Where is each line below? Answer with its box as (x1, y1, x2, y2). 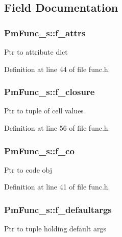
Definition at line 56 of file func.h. (4, 123, 110, 133)
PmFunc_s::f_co (4, 144, 75, 157)
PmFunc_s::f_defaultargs (4, 203, 112, 216)
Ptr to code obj (4, 164, 52, 175)
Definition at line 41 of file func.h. (4, 181, 110, 192)
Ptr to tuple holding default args (4, 223, 106, 234)
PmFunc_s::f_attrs (4, 26, 86, 39)
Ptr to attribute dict (4, 46, 68, 57)
